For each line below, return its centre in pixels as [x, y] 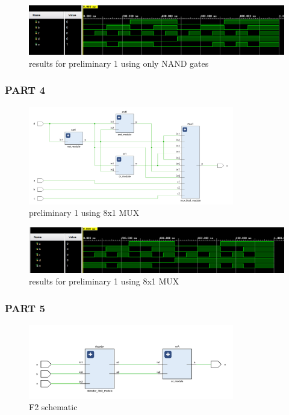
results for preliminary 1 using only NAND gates [119, 63]
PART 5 [25, 308]
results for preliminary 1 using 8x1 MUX [104, 281]
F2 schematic [53, 407]
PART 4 [25, 90]
